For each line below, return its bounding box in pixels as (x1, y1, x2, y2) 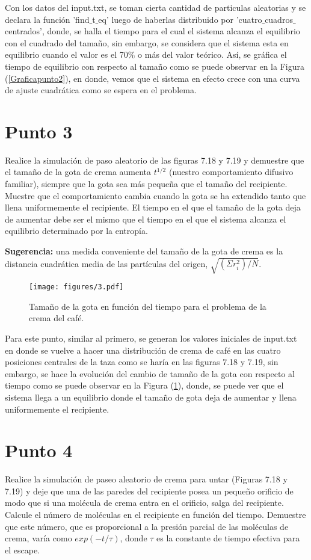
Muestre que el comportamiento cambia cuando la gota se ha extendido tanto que (5, 189, 306, 202)
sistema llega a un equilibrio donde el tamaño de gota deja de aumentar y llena (5, 390, 297, 403)
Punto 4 (5, 438, 73, 463)
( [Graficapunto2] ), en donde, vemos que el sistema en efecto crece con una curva (5, 72, 300, 84)
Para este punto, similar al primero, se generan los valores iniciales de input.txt (5, 332, 297, 345)
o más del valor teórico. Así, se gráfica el (138, 48, 287, 61)
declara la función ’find (5, 13, 90, 25)
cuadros (265, 13, 293, 25)
